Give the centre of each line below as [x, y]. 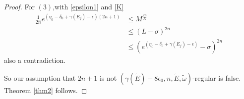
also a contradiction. [35, 60]
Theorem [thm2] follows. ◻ [46, 90]
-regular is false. [217, 77]
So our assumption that [40, 77]
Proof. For [20, 6]
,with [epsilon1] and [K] [88, 6]
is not [108, 77]
